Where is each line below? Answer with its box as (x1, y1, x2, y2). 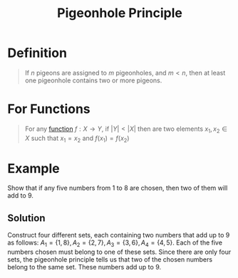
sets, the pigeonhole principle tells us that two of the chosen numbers (7, 255, 212, 264)
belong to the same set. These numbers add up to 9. (7, 263, 162, 272)
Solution (7, 212, 46, 224)
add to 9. (7, 191, 34, 200)
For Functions (7, 101, 90, 117)
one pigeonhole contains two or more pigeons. (24, 76, 162, 85)
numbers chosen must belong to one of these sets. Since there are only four (7, 247, 232, 257)
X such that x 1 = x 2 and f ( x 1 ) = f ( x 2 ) (24, 134, 130, 144)
